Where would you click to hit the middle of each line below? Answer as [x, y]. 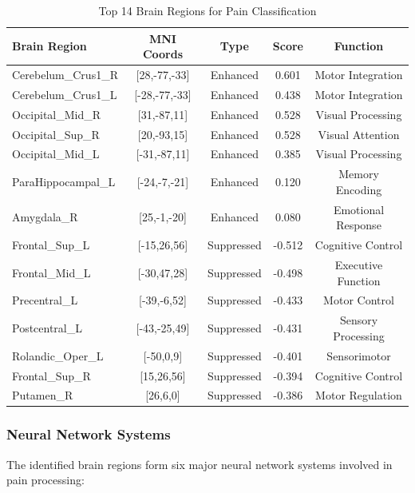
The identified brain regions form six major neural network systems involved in [200, 464]
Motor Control [359, 300]
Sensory [359, 320]
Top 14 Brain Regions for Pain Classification [207, 10]
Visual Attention [359, 134]
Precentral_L [45, 300]
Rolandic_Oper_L [58, 355]
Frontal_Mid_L [51, 272]
